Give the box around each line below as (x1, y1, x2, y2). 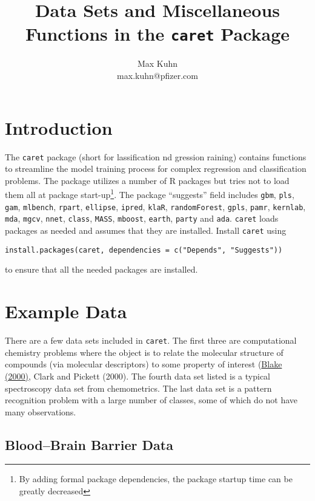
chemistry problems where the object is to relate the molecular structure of (5, 346, 283, 358)
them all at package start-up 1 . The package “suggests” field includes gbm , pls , (5, 186, 294, 201)
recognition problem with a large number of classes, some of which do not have (5, 394, 298, 406)
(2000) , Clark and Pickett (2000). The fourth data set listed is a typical (5, 369, 271, 382)
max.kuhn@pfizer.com (117, 69, 198, 82)
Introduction (5, 115, 113, 140)
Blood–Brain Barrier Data (5, 435, 173, 454)
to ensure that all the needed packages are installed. (5, 263, 198, 276)
